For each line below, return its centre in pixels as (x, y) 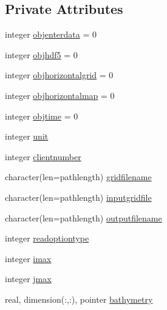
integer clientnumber (43, 156)
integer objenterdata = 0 (51, 34)
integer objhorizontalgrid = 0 (59, 75)
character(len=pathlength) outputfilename (83, 217)
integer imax (28, 258)
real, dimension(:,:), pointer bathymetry (79, 299)
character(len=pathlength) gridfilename (78, 177)
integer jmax (28, 279)
